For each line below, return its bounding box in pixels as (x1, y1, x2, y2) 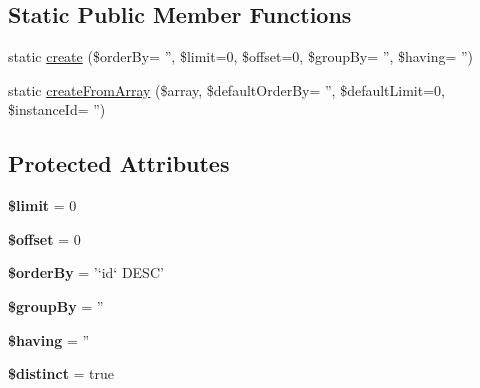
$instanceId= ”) (8, 99, 106, 120)
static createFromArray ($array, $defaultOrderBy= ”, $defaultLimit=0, (8, 79, 445, 100)
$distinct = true (8, 363, 115, 384)
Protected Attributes (8, 148, 230, 179)
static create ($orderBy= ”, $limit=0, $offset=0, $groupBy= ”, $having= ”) (8, 46, 474, 67)
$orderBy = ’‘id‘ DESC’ (8, 262, 164, 283)
